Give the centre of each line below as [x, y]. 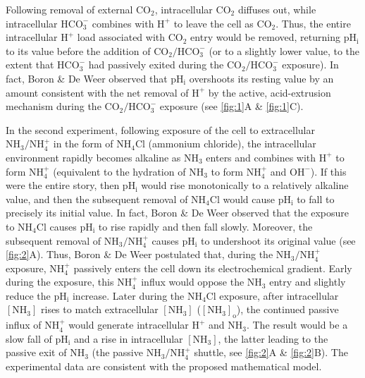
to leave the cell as [214, 23]
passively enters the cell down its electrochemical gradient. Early [213, 268]
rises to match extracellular [100, 309]
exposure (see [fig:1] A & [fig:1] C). [231, 106]
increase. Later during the [128, 295]
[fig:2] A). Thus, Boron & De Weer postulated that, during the [140, 254]
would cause [249, 199]
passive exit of [36, 352]
